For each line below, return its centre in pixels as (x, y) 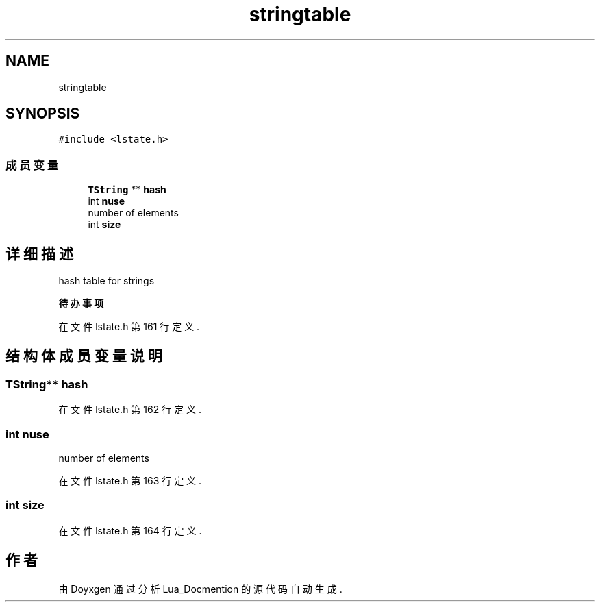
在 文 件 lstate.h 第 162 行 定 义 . (130, 410)
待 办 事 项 (81, 303)
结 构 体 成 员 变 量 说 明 (84, 356)
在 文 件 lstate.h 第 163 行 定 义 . (130, 481)
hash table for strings (107, 281)
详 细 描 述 (39, 253)
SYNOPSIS (43, 114)
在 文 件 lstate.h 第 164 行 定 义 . (130, 530)
